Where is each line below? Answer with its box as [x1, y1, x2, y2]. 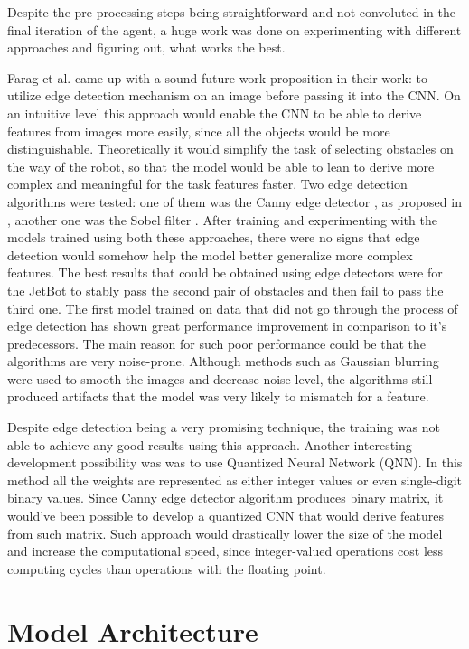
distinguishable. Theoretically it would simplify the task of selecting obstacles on [7, 139, 454, 158]
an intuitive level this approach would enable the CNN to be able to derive [7, 103, 422, 122]
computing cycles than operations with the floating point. [7, 559, 326, 578]
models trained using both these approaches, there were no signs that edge [7, 228, 420, 247]
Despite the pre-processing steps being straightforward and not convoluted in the [7, 3, 455, 21]
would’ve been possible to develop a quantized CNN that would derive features [7, 506, 444, 525]
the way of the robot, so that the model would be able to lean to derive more [7, 156, 435, 175]
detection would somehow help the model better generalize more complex [7, 245, 413, 264]
